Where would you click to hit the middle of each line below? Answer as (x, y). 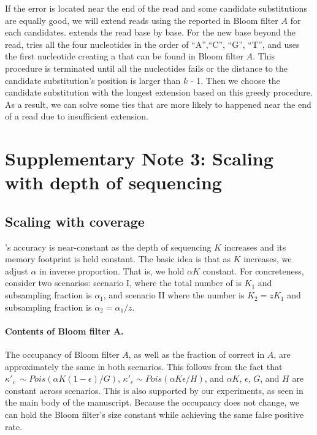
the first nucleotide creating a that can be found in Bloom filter (124, 56)
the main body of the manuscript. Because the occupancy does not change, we (152, 402)
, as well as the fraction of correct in (197, 354)
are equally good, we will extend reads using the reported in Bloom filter (142, 20)
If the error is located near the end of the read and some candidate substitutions (156, 8)
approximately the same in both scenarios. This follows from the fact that (144, 366)
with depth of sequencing (113, 182)
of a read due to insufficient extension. (77, 116)
